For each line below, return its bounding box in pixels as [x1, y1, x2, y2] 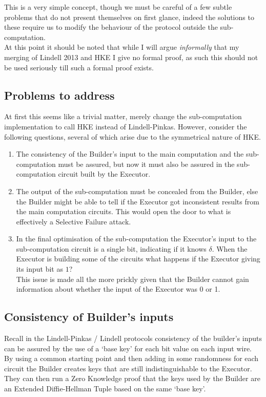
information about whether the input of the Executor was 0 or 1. [16, 283, 220, 294]
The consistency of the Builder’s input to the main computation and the [16, 148, 244, 159]
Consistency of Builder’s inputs [4, 309, 174, 325]
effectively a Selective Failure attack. [16, 216, 131, 226]
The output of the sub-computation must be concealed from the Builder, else [16, 185, 258, 196]
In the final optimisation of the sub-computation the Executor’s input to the [16, 233, 257, 244]
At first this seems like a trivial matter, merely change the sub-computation [4, 111, 242, 122]
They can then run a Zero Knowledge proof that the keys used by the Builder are [4, 373, 260, 384]
